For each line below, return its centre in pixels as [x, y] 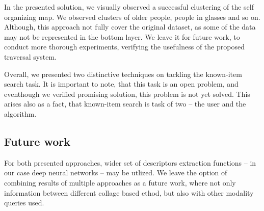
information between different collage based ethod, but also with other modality [129, 192]
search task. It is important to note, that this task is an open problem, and [121, 84]
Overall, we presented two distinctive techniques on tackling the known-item [123, 74]
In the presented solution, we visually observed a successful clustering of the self [129, 7]
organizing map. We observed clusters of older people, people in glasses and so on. [132, 17]
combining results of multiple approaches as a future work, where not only [120, 182]
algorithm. [20, 113]
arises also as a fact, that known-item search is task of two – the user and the [125, 104]
